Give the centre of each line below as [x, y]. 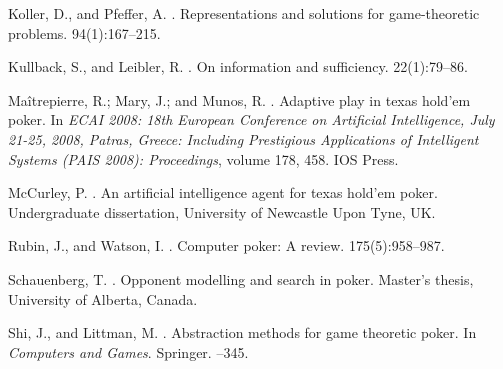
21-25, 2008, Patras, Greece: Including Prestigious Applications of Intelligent [243, 138]
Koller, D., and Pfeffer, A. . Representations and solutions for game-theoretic [244, 13]
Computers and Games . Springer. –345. [128, 351]
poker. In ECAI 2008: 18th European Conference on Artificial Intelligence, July [251, 119]
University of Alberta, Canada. [103, 298]
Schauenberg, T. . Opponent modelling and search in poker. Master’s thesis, [241, 278]
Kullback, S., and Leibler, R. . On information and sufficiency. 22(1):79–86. [238, 66]
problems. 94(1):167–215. [84, 32]
